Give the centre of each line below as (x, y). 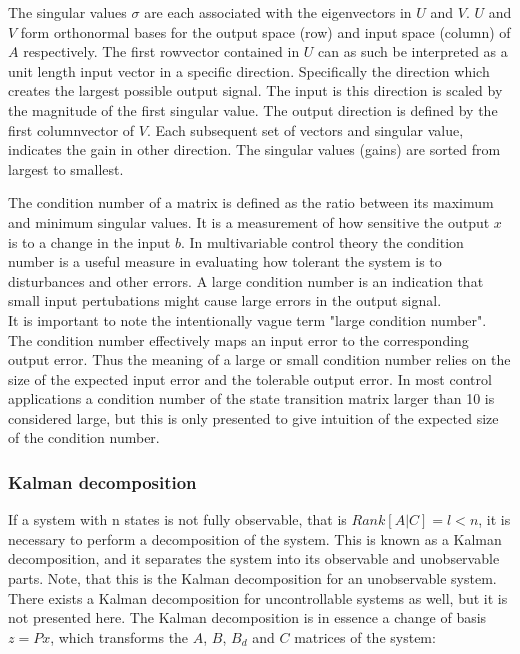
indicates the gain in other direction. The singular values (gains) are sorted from (254, 149)
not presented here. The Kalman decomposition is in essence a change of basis (247, 617)
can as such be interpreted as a (413, 51)
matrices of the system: (365, 636)
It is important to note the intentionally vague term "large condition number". (247, 319)
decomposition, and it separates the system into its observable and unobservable (254, 558)
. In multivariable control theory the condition (322, 241)
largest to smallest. (66, 168)
